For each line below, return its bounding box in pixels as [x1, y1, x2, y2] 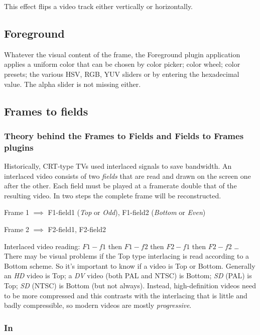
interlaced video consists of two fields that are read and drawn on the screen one [4, 170, 251, 181]
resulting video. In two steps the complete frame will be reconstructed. [4, 190, 221, 200]
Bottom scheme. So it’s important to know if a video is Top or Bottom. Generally [4, 260, 255, 271]
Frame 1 [4, 207, 30, 217]
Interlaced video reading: [4, 241, 80, 251]
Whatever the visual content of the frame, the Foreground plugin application [4, 49, 240, 59]
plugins [4, 141, 34, 153]
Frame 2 [4, 224, 30, 235]
